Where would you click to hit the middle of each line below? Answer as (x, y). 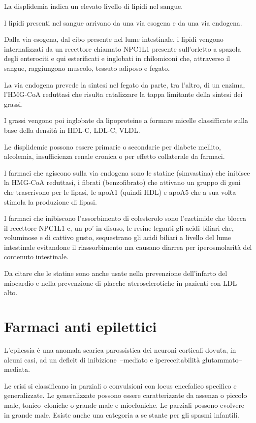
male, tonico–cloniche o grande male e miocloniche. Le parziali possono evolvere (124, 405)
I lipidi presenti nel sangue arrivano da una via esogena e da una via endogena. (123, 22)
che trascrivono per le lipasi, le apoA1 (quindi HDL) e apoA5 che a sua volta (120, 192)
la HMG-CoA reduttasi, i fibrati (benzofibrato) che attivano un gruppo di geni (122, 182)
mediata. (17, 369)
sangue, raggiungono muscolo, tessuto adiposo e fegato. (87, 68)
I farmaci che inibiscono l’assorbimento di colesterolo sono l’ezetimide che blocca (125, 218)
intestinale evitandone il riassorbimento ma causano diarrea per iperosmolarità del (128, 247)
